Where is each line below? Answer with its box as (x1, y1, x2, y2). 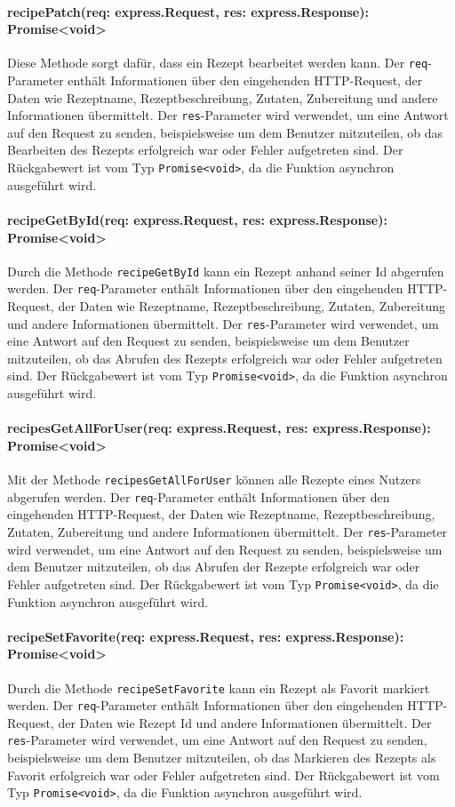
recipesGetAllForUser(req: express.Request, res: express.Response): (7, 419, 431, 437)
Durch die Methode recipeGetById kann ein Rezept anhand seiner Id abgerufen (7, 261, 444, 280)
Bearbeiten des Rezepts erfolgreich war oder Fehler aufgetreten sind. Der (7, 140, 403, 159)
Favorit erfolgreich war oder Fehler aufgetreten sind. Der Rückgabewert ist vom (7, 765, 440, 784)
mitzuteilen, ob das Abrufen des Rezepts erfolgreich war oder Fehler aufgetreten (7, 348, 443, 367)
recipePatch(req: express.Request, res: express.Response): (7, 2, 369, 20)
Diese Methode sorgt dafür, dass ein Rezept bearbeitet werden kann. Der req (7, 53, 428, 72)
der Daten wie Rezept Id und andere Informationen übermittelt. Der (58, 713, 432, 731)
